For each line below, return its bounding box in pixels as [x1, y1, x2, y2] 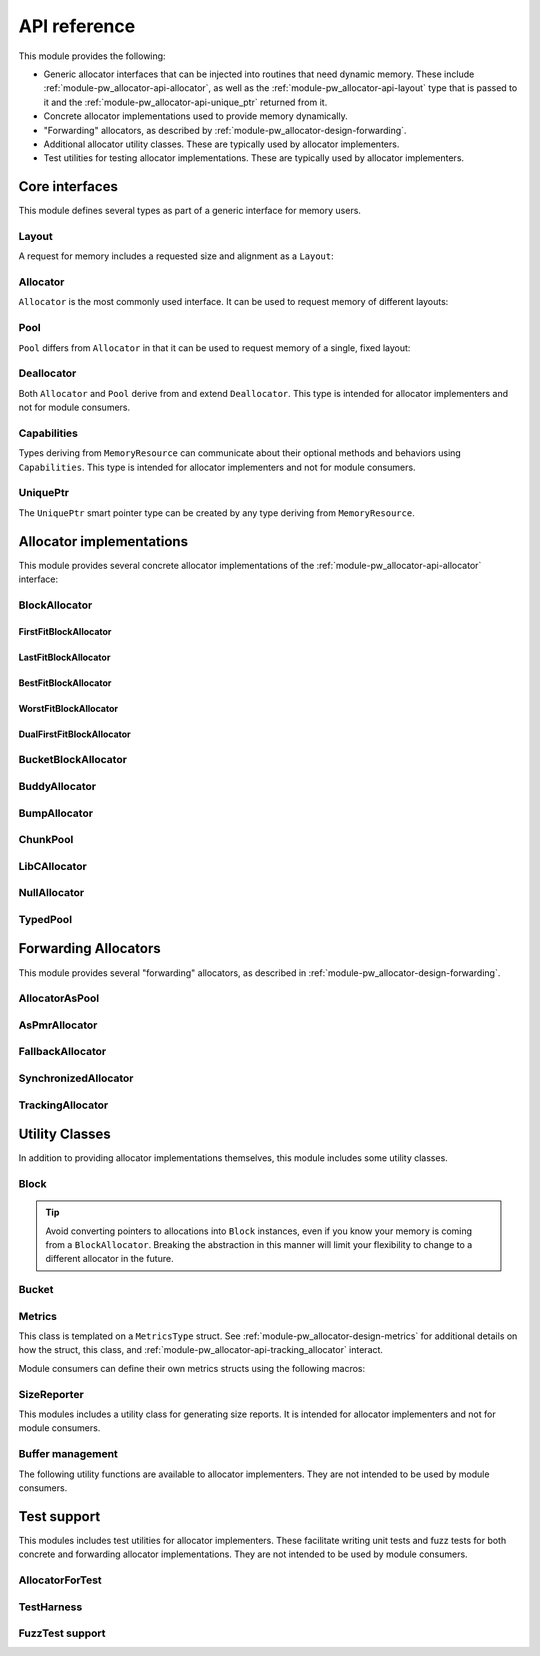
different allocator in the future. [45, 1253, 174, 1265]
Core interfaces [18, 178, 119, 195]
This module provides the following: [18, 50, 166, 62]
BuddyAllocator [18, 780, 97, 793]
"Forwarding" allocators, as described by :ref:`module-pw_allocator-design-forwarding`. [43, 124, 407, 136]
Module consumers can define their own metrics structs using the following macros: [18, 1362, 365, 1374]
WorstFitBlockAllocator [18, 702, 119, 714]
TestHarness [18, 1600, 83, 1614]
